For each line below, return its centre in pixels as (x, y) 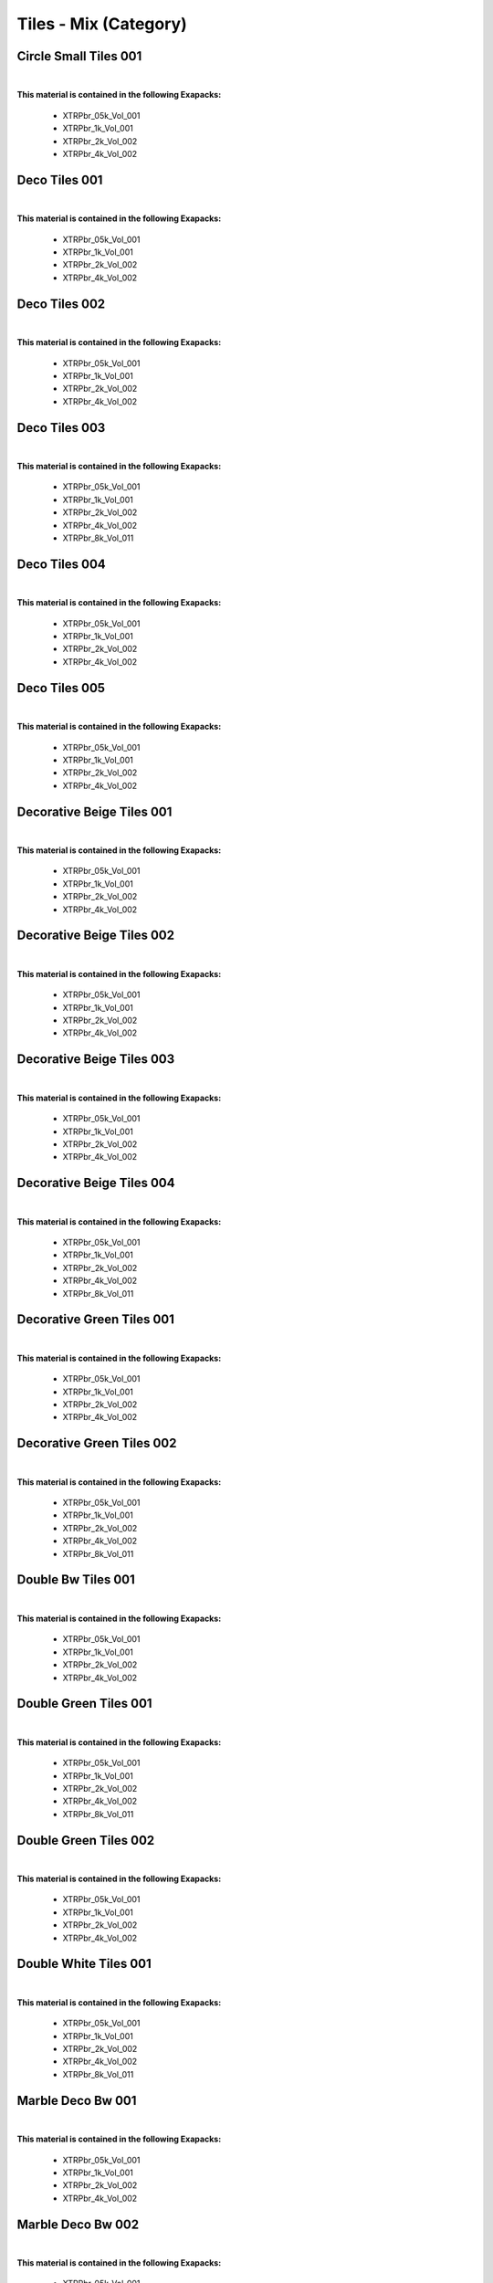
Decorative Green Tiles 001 (96, 1320)
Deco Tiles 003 (61, 428)
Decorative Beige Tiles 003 (96, 1059)
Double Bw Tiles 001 (76, 1580)
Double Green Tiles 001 (84, 1704)
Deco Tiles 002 (61, 304)
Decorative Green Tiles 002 (97, 1443)
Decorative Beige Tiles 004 (96, 1183)
